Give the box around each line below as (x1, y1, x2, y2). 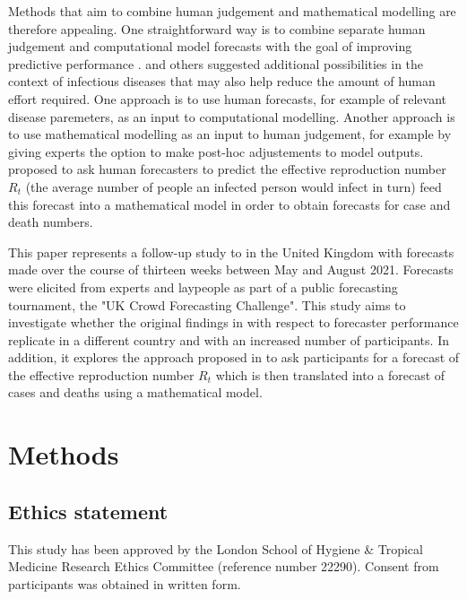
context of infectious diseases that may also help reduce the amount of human (8, 72, 436, 91)
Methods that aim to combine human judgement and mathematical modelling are (8, 2, 456, 20)
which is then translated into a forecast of (215, 365, 445, 384)
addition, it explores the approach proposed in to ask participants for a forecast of (8, 348, 460, 367)
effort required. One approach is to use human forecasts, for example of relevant (8, 89, 447, 108)
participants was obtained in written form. (8, 574, 241, 593)
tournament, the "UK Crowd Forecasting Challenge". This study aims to (8, 295, 406, 314)
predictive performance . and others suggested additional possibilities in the (8, 54, 424, 73)
